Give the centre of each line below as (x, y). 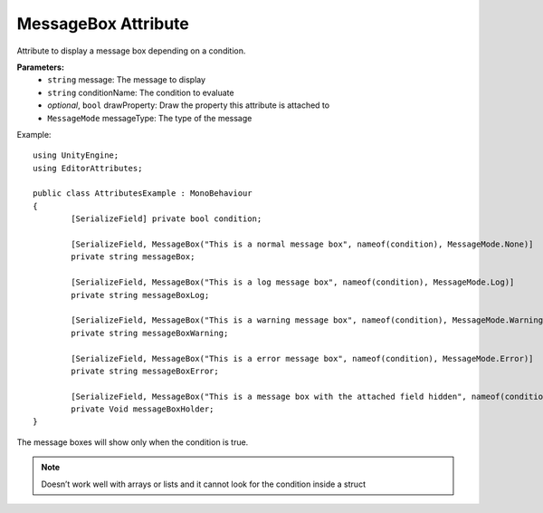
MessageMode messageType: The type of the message (150, 118)
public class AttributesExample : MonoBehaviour (143, 194)
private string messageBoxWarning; (150, 333)
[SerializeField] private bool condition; (167, 219)
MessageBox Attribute (103, 24)
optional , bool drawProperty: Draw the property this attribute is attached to (189, 105)
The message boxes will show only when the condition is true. (133, 442)
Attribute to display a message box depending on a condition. (131, 51)
